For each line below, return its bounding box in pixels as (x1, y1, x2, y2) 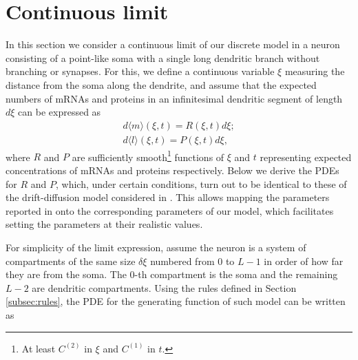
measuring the (284, 64, 345, 78)
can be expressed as (18, 105, 101, 119)
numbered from (150, 253, 215, 268)
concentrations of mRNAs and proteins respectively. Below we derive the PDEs (6, 163, 339, 177)
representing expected (260, 149, 352, 164)
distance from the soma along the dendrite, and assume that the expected (6, 77, 317, 92)
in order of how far (264, 253, 344, 268)
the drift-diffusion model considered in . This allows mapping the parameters (6, 190, 330, 204)
